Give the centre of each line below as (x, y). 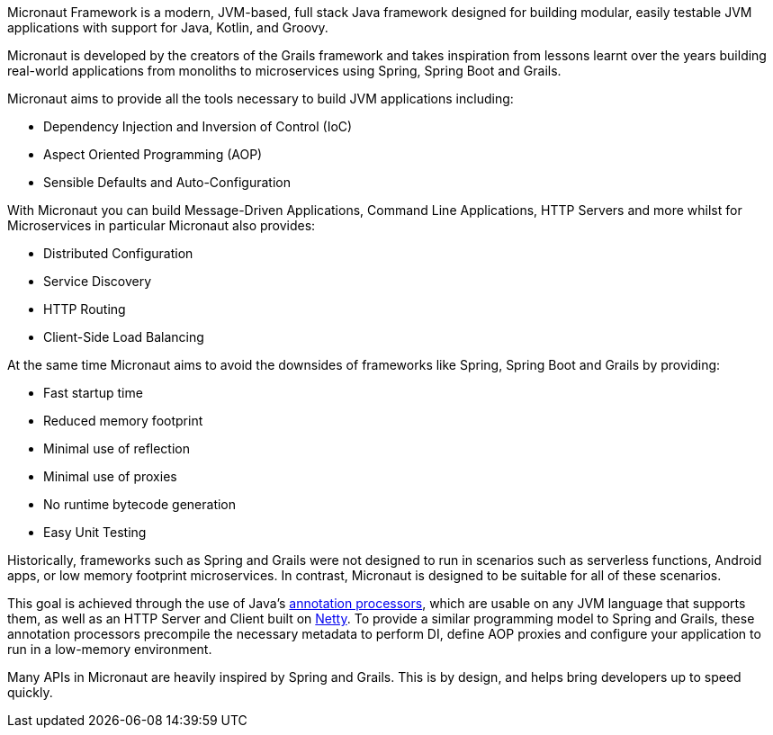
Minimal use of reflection (117, 448)
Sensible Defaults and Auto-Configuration (167, 182)
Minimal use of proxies (110, 476)
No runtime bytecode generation (140, 504)
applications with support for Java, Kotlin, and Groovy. (168, 27)
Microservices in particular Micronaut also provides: (162, 225)
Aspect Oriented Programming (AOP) (153, 154)
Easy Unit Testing (95, 532)
